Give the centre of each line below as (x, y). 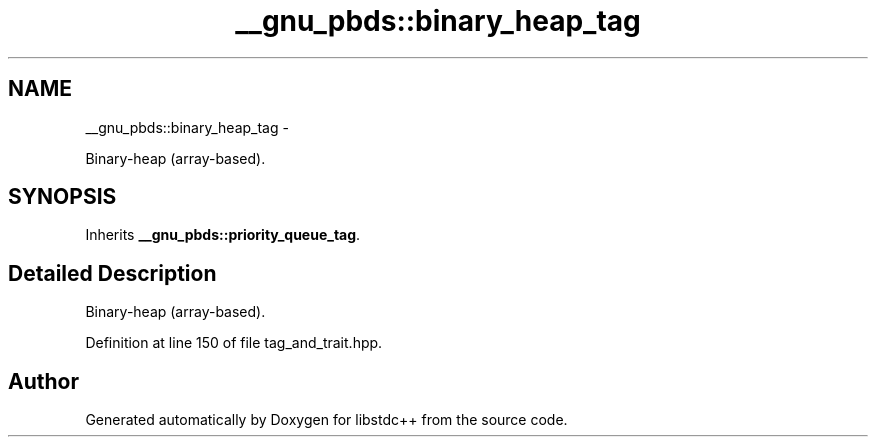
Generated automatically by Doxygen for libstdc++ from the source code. (326, 420)
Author (43, 381)
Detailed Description (112, 273)
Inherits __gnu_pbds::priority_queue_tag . (223, 235)
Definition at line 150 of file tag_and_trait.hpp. (234, 343)
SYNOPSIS (62, 197)
